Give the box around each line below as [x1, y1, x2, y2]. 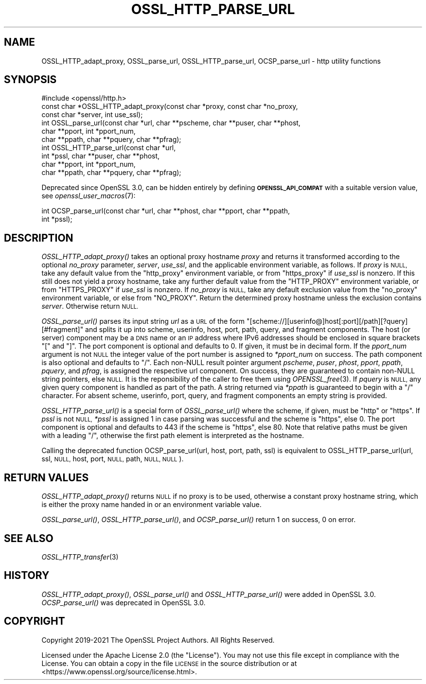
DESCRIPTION [4, 231, 73, 244]
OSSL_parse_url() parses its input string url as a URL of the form [41, 317, 245, 326]
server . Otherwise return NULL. [41, 302, 139, 311]
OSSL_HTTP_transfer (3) [41, 552, 119, 561]
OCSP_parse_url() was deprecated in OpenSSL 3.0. [41, 598, 206, 607]
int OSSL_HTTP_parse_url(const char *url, [41, 143, 176, 152]
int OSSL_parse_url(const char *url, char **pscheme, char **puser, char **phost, [41, 119, 301, 127]
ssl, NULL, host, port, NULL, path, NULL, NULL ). [41, 455, 184, 463]
